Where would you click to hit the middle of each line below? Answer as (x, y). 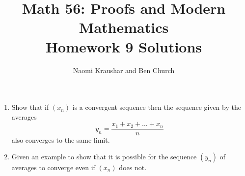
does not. (133, 167)
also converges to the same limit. (61, 140)
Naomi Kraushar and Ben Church (124, 70)
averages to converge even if (53, 167)
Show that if (30, 107)
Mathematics (124, 27)
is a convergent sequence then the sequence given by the (157, 107)
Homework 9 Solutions (124, 46)
